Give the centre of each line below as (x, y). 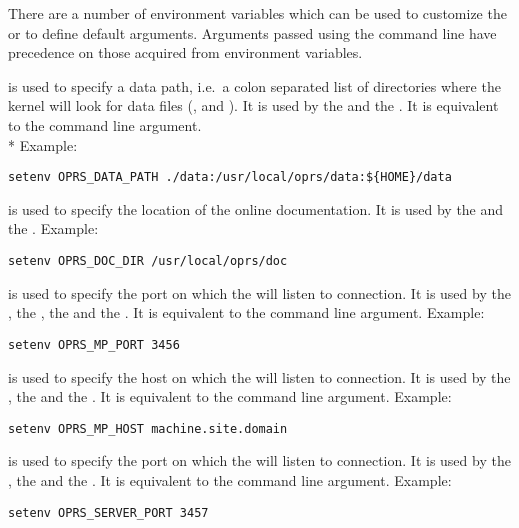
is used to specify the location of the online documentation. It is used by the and (256, 208)
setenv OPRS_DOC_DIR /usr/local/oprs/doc (148, 261)
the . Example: (53, 228)
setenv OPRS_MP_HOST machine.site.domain (148, 428)
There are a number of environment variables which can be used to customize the (257, 13)
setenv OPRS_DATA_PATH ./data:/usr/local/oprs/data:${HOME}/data (230, 177)
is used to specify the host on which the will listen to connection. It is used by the (259, 376)
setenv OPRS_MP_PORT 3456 (94, 344)
